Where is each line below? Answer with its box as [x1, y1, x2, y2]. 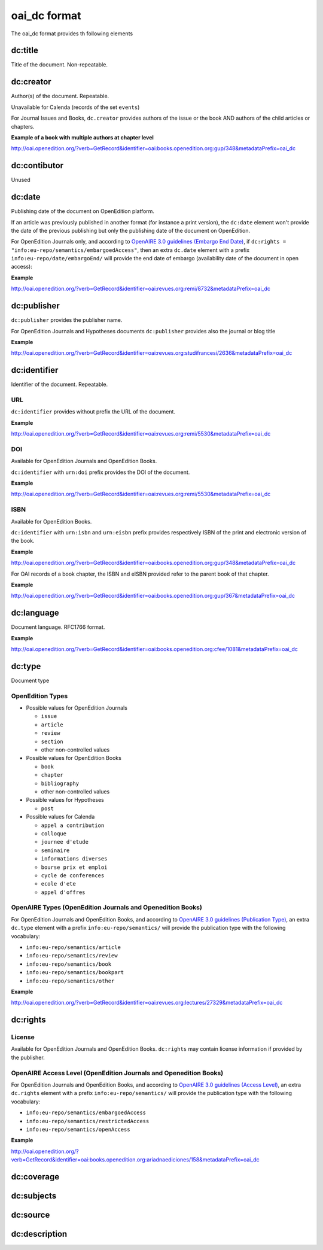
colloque [41, 830, 67, 837]
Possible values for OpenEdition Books [26, 755, 122, 762]
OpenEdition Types [11, 692, 68, 700]
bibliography [41, 780, 80, 787]
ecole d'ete [41, 880, 76, 887]
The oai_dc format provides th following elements [11, 30, 133, 37]
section [41, 738, 64, 745]
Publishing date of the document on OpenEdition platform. [11, 208, 155, 215]
